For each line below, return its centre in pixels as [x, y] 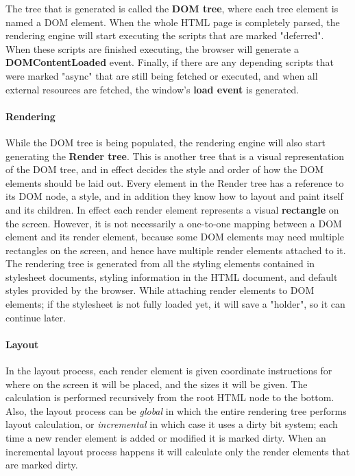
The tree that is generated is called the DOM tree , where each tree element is [172, 8]
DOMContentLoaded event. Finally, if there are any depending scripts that [170, 62]
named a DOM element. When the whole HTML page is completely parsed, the [173, 22]
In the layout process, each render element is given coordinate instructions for [169, 371]
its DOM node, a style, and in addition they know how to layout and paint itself [174, 196]
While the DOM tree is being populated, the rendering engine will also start [166, 142]
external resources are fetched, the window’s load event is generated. [152, 89]
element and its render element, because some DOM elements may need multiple [175, 237]
